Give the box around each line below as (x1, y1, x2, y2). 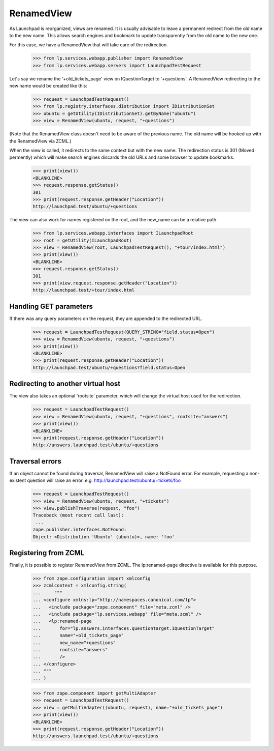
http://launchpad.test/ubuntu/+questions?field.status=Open (32, 364, 186, 370)
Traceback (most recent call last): (32, 512, 124, 518)
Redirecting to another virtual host (9, 380, 121, 388)
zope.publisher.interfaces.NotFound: (32, 527, 127, 533)
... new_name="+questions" (32, 640, 116, 646)
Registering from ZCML (9, 548, 85, 557)
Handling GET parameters (9, 302, 93, 310)
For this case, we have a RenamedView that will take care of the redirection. (9, 42, 168, 48)
